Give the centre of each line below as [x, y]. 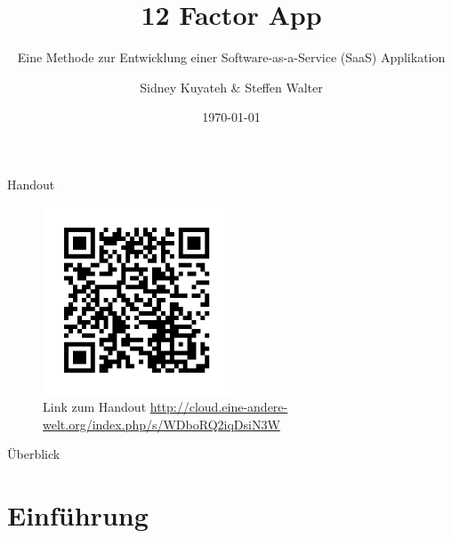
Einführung [78, 515]
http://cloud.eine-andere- [219, 407]
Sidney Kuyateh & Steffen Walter [231, 87]
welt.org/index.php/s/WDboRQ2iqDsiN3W [161, 424]
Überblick [34, 454]
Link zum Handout [95, 407]
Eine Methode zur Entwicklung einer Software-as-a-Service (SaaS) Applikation [231, 57]
